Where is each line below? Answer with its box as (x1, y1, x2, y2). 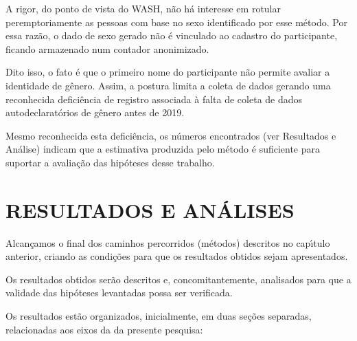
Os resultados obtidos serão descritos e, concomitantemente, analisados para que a (5, 272, 352, 286)
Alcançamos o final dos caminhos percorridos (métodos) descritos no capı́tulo (5, 235, 330, 250)
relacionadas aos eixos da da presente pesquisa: (5, 322, 203, 336)
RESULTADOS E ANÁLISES (5, 195, 295, 223)
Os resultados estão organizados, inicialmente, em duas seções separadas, (5, 309, 312, 323)
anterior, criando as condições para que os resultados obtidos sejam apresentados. (5, 249, 348, 263)
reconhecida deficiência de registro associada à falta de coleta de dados (5, 91, 303, 106)
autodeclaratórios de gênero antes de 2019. (5, 105, 185, 120)
